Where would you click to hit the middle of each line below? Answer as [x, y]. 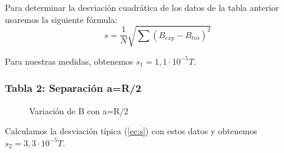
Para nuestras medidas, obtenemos [69, 61]
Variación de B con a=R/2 [79, 110]
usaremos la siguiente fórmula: [61, 19]
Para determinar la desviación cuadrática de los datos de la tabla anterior [142, 7]
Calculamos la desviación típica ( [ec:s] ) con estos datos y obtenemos [131, 131]
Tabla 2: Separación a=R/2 [73, 88]
